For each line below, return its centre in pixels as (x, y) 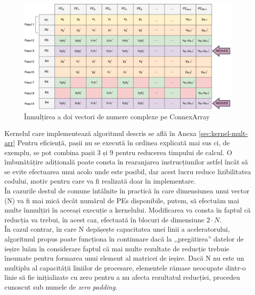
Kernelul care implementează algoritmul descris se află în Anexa (101, 133)
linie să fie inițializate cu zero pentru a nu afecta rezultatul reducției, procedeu (122, 277)
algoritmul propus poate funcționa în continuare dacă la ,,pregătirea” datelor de (124, 239)
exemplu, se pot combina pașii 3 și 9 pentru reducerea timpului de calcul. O (118, 152)
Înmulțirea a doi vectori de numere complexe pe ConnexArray (117, 116)
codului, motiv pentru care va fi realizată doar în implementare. (100, 181)
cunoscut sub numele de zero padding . (61, 287)
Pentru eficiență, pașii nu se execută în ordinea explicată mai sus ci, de (124, 143)
